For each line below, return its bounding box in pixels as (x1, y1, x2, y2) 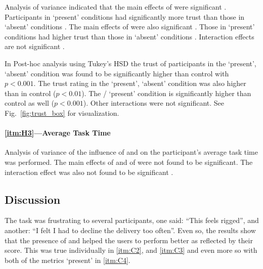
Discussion (5, 191, 61, 207)
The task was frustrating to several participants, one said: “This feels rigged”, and (5, 215, 259, 226)
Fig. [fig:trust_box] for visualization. (5, 107, 119, 118)
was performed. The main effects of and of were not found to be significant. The (5, 156, 253, 167)
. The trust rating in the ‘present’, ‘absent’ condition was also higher (33, 78, 246, 88)
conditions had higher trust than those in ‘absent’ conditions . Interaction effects (5, 31, 254, 41)
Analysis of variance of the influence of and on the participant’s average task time (5, 147, 258, 157)
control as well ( (5, 98, 55, 108)
